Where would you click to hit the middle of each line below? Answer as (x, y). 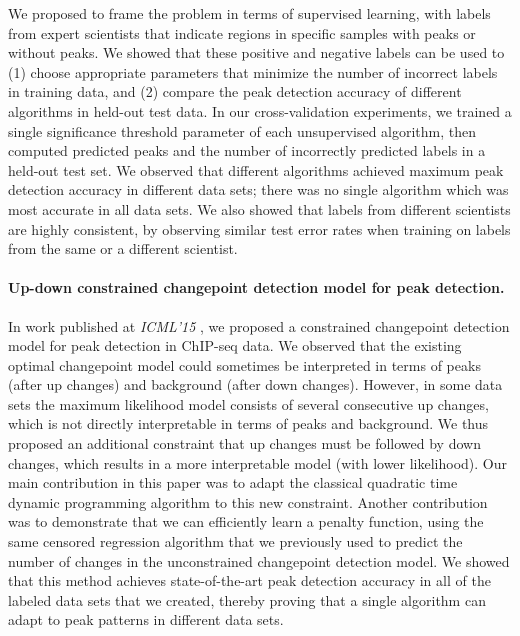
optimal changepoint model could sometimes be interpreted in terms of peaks (244, 364)
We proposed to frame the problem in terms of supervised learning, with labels (249, 13)
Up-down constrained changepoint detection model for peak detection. (256, 287)
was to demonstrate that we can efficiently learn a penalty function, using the (246, 521)
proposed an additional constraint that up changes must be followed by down (244, 443)
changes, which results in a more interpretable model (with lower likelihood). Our (258, 462)
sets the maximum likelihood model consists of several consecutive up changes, (248, 403)
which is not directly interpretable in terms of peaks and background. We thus (248, 423)
